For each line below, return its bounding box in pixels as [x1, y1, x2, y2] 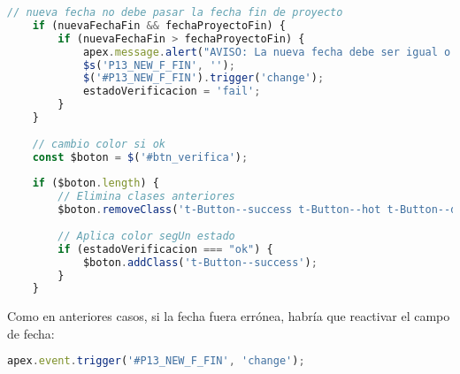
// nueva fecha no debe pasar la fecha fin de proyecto [7, 6, 343, 19]
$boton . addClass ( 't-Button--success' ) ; [82, 256, 318, 269]
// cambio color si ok [32, 137, 165, 150]
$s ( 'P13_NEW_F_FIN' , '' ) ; [82, 58, 235, 72]
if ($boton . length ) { [32, 177, 159, 190]
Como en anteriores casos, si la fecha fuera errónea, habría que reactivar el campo [7, 307, 450, 325]
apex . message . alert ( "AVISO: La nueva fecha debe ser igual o [82, 45, 451, 58]
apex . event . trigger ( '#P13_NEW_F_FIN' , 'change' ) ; [7, 355, 305, 368]
